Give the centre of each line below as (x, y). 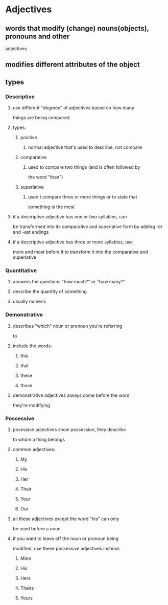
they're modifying (31, 405)
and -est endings (31, 232)
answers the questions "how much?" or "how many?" (69, 282)
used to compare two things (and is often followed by (84, 167)
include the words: (32, 346)
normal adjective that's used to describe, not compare (85, 147)
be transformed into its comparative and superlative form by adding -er (88, 227)
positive (29, 138)
